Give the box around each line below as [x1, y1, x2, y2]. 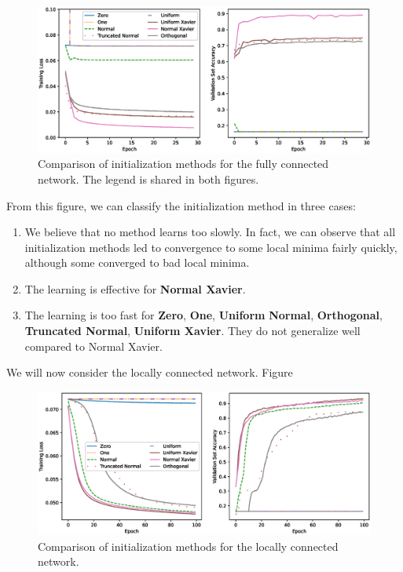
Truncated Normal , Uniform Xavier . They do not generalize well [24, 322, 361, 339]
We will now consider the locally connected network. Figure [6, 364, 293, 381]
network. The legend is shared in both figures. [38, 170, 259, 187]
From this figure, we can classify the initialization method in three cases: [6, 197, 356, 213]
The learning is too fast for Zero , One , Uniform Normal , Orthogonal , [24, 307, 383, 323]
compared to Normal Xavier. [24, 337, 163, 354]
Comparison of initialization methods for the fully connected [38, 155, 329, 172]
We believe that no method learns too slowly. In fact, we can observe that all [24, 224, 396, 240]
